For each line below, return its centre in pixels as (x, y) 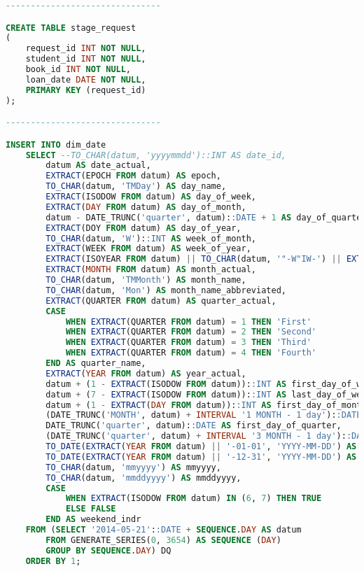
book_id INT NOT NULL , (78, 70)
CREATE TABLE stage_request (71, 28)
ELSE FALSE (91, 509)
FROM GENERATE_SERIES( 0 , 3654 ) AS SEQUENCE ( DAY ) (163, 540)
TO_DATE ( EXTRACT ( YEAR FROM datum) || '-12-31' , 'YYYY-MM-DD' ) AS (201, 457)
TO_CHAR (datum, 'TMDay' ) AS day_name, (136, 186)
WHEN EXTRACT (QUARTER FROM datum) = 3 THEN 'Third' (188, 343)
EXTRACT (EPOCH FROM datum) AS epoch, (133, 176)
